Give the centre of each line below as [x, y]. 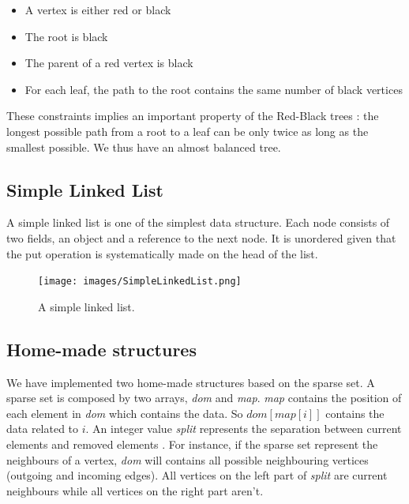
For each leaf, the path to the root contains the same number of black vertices [214, 89]
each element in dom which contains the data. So [125, 413]
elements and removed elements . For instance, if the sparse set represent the [192, 444]
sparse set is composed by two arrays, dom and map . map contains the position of [204, 398]
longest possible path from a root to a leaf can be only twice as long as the [188, 131]
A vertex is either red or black [98, 9]
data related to [43, 429]
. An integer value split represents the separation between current [244, 429]
